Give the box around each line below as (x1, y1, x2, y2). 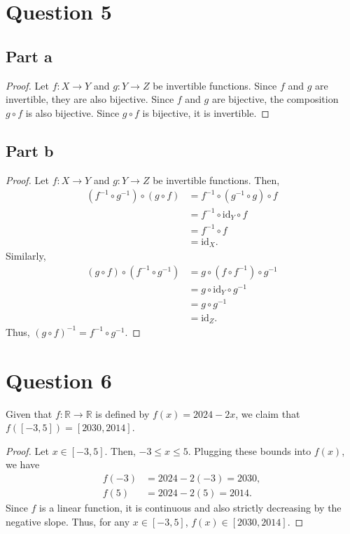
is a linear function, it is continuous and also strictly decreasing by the (39, 500, 342, 515)
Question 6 (6, 365, 112, 394)
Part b (6, 139, 54, 161)
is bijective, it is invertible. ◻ (142, 105, 269, 120)
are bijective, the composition (211, 92, 339, 106)
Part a (6, 45, 52, 66)
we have (6, 457, 40, 472)
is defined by (95, 406, 150, 421)
